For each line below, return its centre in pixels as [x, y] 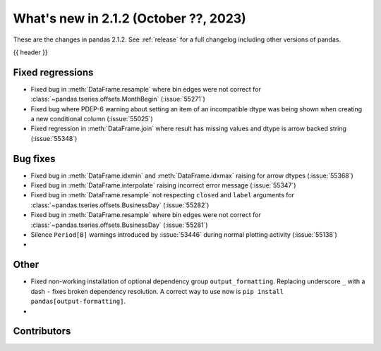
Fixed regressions [53, 72]
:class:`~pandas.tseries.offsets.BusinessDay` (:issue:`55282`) [120, 205]
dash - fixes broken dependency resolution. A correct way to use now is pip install [157, 291]
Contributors [42, 331]
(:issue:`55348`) [54, 138]
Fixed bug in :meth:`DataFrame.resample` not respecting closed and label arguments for [162, 195]
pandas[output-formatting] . [78, 301]
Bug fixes [34, 159]
